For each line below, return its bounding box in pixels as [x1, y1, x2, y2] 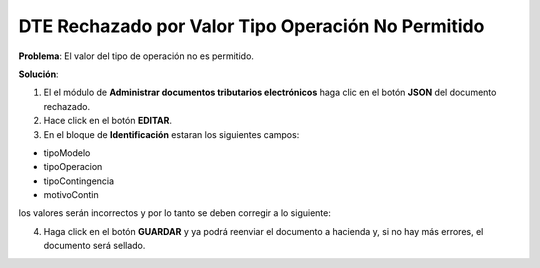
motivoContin [43, 189, 99, 201]
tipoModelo [43, 146, 91, 159]
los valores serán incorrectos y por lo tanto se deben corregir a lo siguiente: [18, 207, 332, 219]
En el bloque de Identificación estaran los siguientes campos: [43, 128, 300, 140]
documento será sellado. [43, 240, 146, 252]
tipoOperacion [43, 161, 103, 173]
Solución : [18, 68, 59, 80]
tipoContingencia [43, 175, 115, 187]
